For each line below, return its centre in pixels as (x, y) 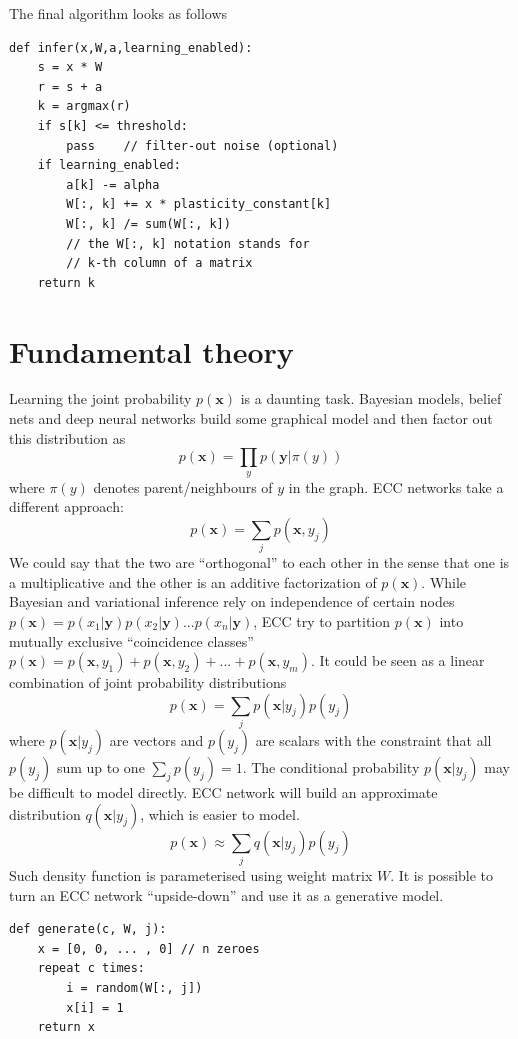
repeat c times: (91, 968)
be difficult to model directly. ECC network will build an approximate (223, 792)
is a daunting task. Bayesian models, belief (371, 398)
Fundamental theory (151, 350)
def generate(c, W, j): (88, 929)
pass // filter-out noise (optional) (202, 145)
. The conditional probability (331, 767)
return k (66, 282)
